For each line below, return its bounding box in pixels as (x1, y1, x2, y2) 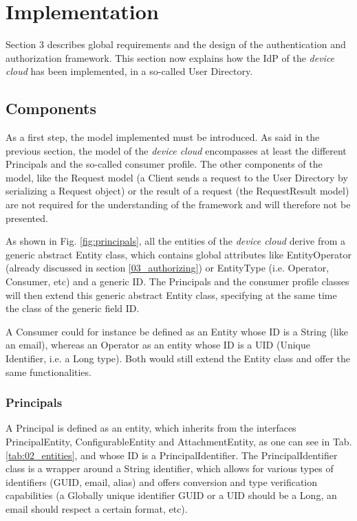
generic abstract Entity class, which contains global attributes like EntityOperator (6, 247, 352, 261)
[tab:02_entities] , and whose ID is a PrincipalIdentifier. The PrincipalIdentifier (6, 447, 338, 462)
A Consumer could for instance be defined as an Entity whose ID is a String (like (6, 324, 348, 338)
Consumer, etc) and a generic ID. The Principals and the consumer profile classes (6, 274, 349, 289)
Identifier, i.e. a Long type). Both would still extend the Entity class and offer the (6, 351, 351, 366)
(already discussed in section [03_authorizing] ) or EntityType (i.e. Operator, (6, 260, 329, 275)
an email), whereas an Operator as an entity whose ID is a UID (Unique (6, 337, 310, 352)
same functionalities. (6, 364, 91, 379)
